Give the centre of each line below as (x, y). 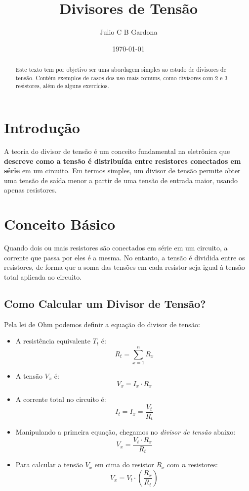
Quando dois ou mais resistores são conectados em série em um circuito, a (116, 248)
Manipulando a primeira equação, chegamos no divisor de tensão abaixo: (125, 432)
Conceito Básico (60, 224)
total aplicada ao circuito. (43, 276)
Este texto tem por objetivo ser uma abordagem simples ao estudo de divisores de (121, 70)
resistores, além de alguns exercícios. (62, 86)
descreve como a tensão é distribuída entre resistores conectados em (123, 161)
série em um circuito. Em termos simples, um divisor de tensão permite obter (122, 171)
